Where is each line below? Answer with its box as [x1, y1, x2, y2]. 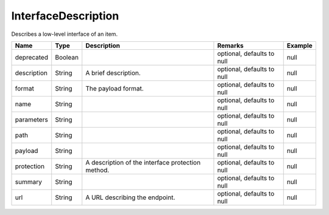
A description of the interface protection [85, 158, 201, 166]
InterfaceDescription [11, 9, 119, 22]
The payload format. [85, 84, 144, 92]
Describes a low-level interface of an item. [11, 30, 118, 38]
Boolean [55, 53, 79, 61]
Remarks [217, 41, 244, 50]
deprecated [15, 53, 49, 61]
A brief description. [85, 69, 141, 77]
